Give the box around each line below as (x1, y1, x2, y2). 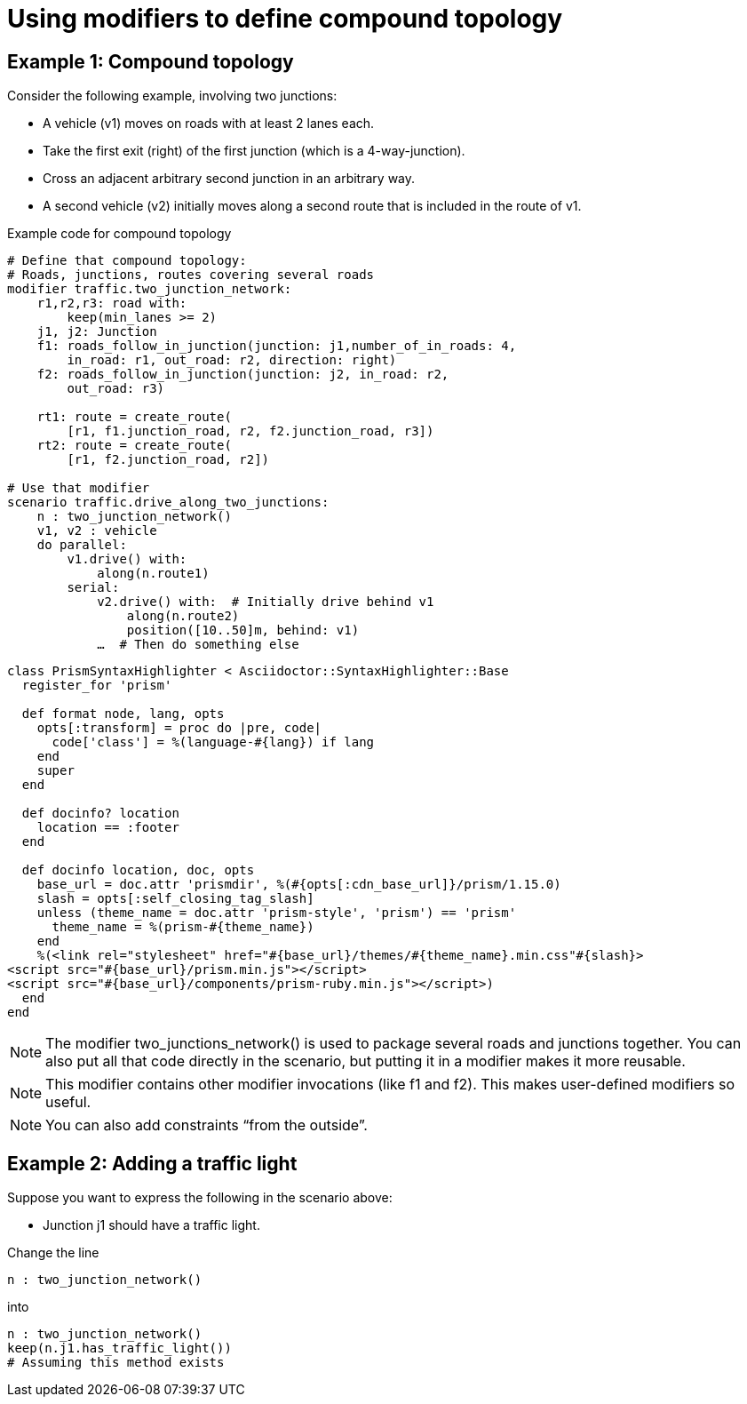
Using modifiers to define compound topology (7, 4, 563, 34)
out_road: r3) (67, 381, 165, 396)
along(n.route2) (126, 609, 240, 624)
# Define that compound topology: (7, 253, 247, 268)
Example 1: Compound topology (7, 50, 294, 73)
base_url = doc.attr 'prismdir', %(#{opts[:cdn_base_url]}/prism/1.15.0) (36, 877, 561, 892)
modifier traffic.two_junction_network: (7, 282, 292, 297)
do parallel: (36, 538, 127, 553)
